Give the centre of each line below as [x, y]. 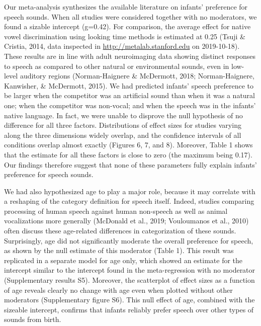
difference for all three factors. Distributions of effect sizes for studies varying [123, 125]
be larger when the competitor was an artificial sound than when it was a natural [129, 95]
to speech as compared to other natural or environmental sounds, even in [117, 66]
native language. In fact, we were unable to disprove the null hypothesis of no [123, 115]
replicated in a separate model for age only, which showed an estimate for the [123, 260]
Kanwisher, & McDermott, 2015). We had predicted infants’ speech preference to [129, 85]
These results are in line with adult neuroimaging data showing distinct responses [130, 56]
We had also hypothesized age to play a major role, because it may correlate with [130, 191]
